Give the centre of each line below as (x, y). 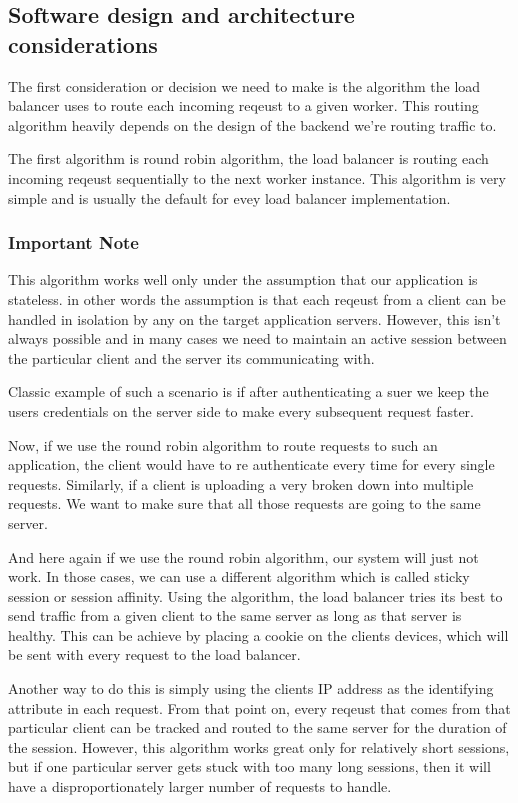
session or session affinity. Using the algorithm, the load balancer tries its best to (255, 595)
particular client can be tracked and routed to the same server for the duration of (257, 727)
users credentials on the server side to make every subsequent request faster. (241, 410)
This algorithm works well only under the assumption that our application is (243, 279)
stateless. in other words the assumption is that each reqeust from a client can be (257, 298)
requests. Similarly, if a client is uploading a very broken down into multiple (241, 483)
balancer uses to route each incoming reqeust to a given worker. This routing (243, 105)
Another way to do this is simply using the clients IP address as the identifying (251, 688)
